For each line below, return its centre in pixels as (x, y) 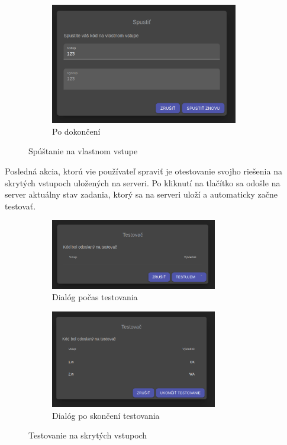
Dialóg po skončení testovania (106, 415)
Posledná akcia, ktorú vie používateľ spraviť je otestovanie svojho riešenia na (143, 171)
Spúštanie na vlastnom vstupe (83, 151)
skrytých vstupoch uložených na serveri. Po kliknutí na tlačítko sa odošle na (143, 182)
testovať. (20, 206)
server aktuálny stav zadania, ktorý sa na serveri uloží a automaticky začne (141, 194)
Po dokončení (76, 131)
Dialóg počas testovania (95, 297)
